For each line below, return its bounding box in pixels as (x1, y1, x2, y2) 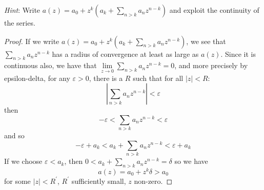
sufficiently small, (71, 175, 126, 186)
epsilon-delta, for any (4, 72, 70, 83)
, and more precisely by (174, 60, 248, 71)
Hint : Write (4, 5, 40, 15)
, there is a (89, 72, 123, 83)
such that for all (133, 72, 184, 83)
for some (4, 175, 31, 186)
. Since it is (220, 48, 256, 59)
